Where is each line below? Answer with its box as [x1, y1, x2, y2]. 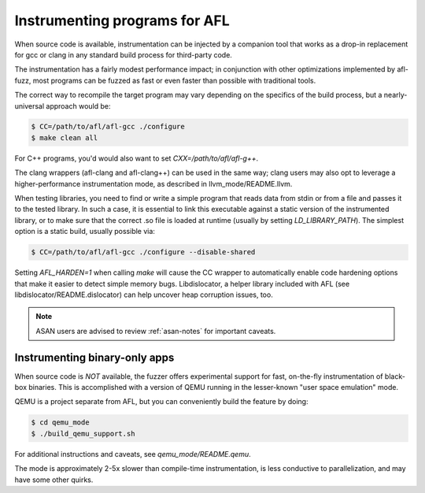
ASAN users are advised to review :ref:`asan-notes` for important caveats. [35, 326, 276, 335]
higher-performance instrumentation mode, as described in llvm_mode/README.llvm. [14, 179, 293, 188]
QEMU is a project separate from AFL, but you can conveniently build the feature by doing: [14, 397, 309, 406]
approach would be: [46, 101, 111, 110]
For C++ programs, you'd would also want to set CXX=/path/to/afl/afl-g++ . [14, 154, 259, 163]
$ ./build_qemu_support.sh [31, 429, 135, 438]
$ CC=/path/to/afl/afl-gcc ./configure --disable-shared [31, 248, 256, 257]
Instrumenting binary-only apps [14, 350, 175, 364]
